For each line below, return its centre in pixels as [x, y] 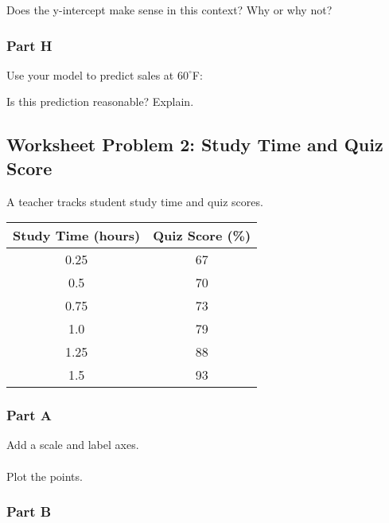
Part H [29, 45]
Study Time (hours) [77, 236]
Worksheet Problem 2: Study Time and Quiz [195, 144]
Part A [29, 415]
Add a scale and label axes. [73, 445]
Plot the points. [45, 476]
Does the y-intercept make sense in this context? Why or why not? [169, 10]
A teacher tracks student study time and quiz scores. [135, 201]
